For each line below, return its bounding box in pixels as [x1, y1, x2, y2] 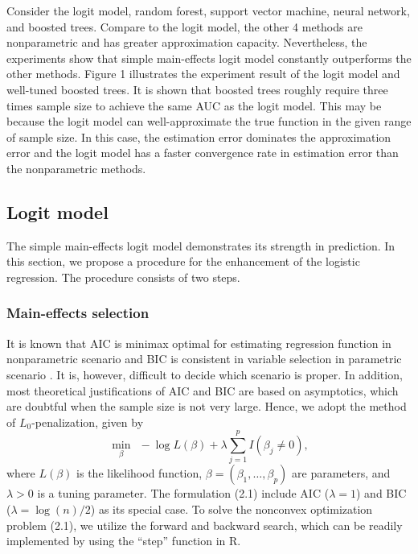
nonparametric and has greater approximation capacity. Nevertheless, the [6, 34, 367, 51]
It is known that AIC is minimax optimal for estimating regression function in [6, 334, 391, 351]
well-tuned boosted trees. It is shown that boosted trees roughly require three [6, 81, 388, 97]
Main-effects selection [6, 303, 150, 323]
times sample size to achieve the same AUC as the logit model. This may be [6, 97, 382, 114]
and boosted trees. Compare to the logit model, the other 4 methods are [6, 18, 363, 35]
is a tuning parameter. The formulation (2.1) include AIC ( [37, 485, 330, 502]
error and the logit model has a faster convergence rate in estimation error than [6, 144, 399, 161]
